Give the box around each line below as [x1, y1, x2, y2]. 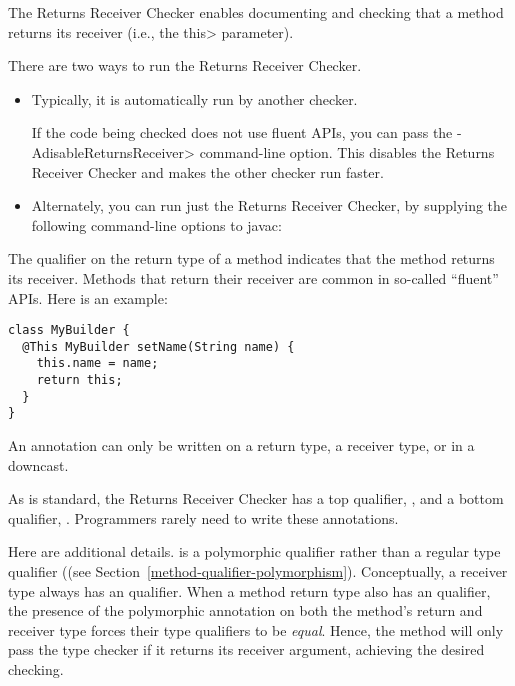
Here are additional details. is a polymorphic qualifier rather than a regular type [8, 541, 501, 562]
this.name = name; [36, 356, 159, 371]
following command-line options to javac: [31, 214, 282, 235]
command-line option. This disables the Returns [199, 141, 495, 162]
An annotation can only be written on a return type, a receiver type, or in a [8, 435, 475, 456]
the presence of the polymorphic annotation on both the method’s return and [8, 600, 483, 621]
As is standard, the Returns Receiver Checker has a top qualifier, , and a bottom [8, 488, 504, 509]
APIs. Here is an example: [8, 287, 168, 308]
